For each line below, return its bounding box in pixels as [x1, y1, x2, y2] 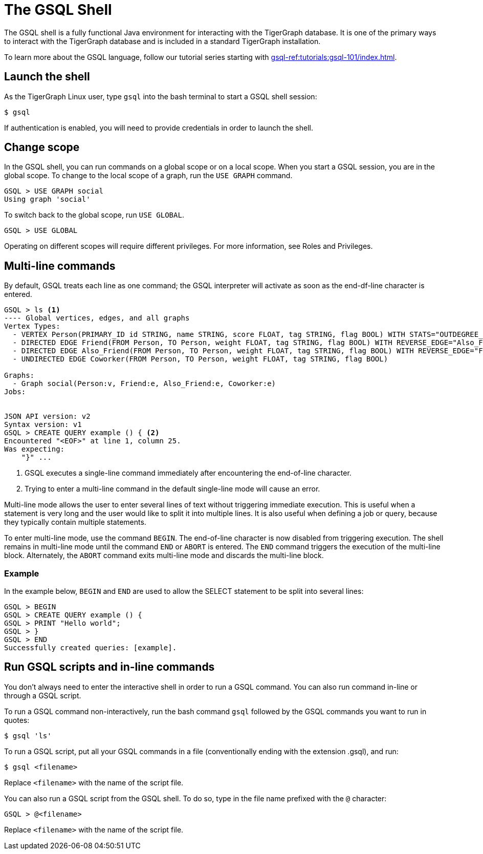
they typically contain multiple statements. [4, 518, 146, 527]
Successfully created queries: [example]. [4, 644, 177, 652]
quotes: [4, 715, 30, 724]
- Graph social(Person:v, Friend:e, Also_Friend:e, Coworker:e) [12, 379, 276, 388]
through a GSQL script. [4, 691, 81, 700]
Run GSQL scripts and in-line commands [4, 660, 215, 674]
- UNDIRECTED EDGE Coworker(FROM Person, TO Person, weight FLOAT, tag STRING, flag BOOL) [12, 355, 388, 364]
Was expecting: [4, 445, 65, 454]
